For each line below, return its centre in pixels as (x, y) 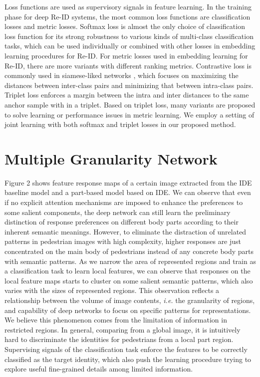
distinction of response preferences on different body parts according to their (122, 222)
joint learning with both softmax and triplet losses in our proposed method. (120, 124)
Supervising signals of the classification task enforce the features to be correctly (126, 349)
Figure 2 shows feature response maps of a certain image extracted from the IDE (128, 182)
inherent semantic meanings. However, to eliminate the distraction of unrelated (126, 231)
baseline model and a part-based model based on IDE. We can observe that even (128, 192)
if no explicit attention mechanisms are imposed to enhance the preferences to (124, 202)
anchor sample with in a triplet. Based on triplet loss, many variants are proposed (130, 104)
